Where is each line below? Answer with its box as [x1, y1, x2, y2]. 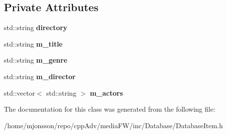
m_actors [89, 87, 123, 98]
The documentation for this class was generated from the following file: [4, 104, 215, 114]
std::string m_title [4, 38, 63, 49]
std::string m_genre [4, 55, 68, 65]
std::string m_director [4, 71, 76, 81]
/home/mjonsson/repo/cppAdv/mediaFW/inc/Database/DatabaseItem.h [4, 120, 223, 130]
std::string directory [4, 22, 68, 33]
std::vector [4, 87, 35, 98]
